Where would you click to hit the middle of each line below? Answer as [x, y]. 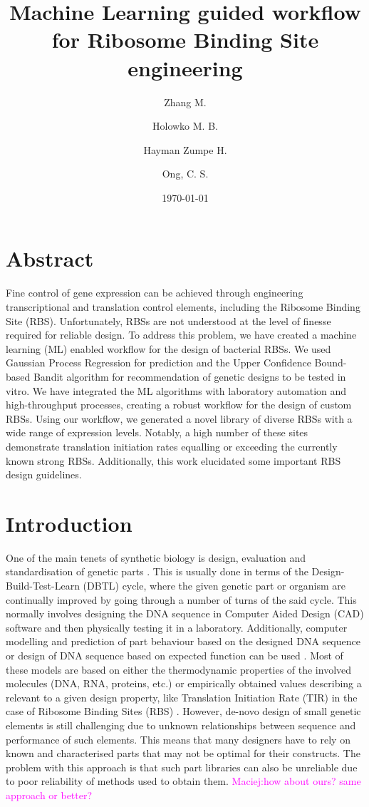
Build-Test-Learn [43, 586]
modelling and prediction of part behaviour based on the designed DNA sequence [183, 641]
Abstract [50, 258]
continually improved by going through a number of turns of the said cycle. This [181, 599]
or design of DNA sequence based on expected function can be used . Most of [175, 655]
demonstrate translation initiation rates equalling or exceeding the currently [172, 446]
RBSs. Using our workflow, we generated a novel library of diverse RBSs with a [179, 418]
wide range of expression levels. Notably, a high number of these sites [157, 432]
